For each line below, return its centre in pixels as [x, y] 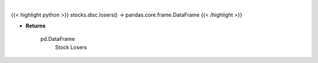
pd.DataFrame [58, 39]
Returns [36, 26]
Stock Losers [71, 47]
